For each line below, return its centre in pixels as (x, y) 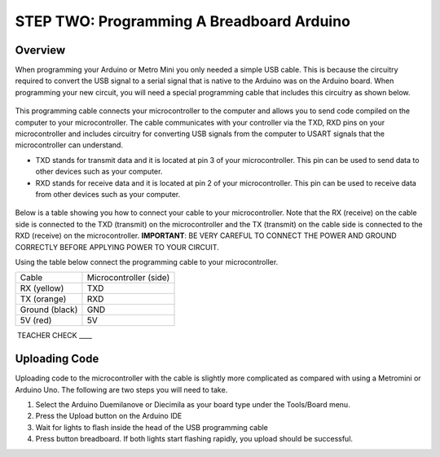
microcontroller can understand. (69, 145)
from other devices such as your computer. (108, 194)
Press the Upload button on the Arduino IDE (109, 416)
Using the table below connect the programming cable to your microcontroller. (147, 261)
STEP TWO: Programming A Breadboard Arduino (183, 21)
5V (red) (36, 320)
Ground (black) (49, 310)
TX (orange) (43, 299)
